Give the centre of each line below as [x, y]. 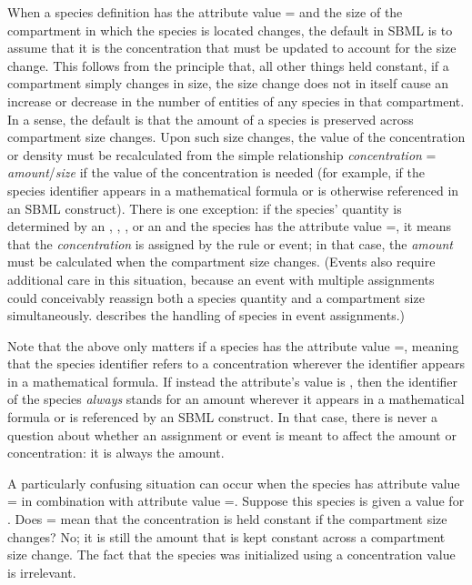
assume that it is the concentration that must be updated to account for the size [232, 48]
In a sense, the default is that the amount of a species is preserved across [211, 119]
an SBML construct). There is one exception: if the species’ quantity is [205, 208]
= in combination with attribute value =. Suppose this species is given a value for [236, 501]
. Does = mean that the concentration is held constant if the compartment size [227, 519]
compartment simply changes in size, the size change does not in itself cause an [228, 83]
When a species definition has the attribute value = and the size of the [205, 12]
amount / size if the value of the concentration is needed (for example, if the [216, 172]
